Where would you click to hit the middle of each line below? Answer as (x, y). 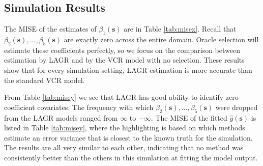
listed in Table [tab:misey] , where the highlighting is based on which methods (125, 128)
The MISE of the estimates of (50, 29)
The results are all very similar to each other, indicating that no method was (124, 147)
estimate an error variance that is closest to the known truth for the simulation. (128, 137)
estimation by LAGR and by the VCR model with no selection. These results (124, 60)
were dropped (237, 107)
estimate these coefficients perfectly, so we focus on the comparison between (122, 50)
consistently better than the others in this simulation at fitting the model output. (131, 157)
